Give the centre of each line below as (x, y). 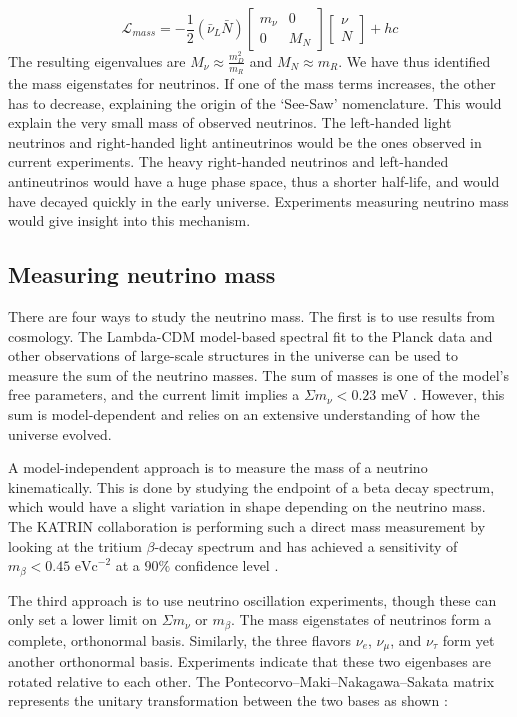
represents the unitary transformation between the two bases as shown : (228, 700)
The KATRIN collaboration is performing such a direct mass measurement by (247, 526)
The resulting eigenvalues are (97, 60)
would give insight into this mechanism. (129, 220)
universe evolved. (60, 433)
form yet (468, 639)
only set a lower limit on (83, 619)
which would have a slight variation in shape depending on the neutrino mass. (247, 506)
